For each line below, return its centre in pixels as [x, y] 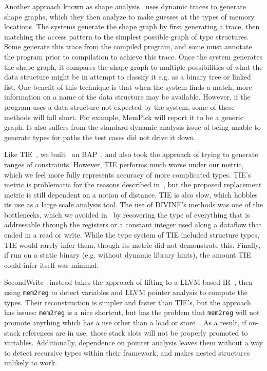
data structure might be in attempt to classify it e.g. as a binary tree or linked [128, 77]
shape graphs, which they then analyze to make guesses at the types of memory [129, 16]
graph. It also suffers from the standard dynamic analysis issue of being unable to [132, 127]
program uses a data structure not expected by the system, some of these [119, 106]
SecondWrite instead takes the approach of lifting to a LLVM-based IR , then [128, 282]
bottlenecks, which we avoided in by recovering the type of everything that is [127, 214]
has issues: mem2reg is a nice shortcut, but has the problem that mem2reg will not [132, 312]
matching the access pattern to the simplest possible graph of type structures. [127, 36]
